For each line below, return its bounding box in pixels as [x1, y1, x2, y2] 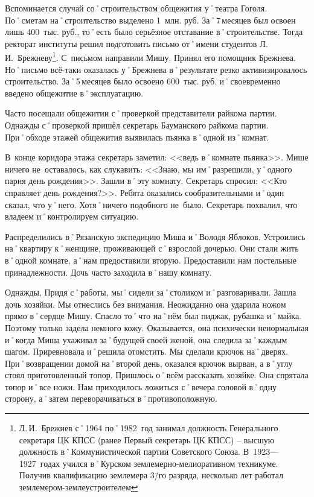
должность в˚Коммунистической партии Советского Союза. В [19, 445, 249, 458]
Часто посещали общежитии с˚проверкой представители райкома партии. [5, 107, 277, 119]
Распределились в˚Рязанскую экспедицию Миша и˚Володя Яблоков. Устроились [5, 230, 306, 242]
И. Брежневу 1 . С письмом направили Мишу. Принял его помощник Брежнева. [5, 49, 296, 64]
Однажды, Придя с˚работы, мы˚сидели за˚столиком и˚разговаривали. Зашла [5, 286, 296, 299]
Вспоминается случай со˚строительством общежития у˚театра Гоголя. [5, 2, 268, 14]
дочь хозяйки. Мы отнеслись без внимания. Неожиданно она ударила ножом [5, 297, 286, 310]
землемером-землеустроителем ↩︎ [19, 481, 138, 493]
